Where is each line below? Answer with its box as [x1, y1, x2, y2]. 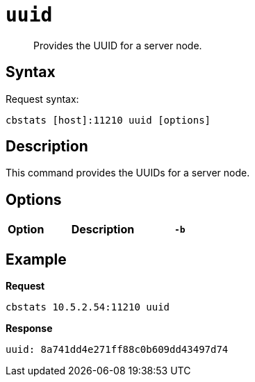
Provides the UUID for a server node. [33, 39, 202, 51]
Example [6, 250, 67, 268]
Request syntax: [6, 92, 79, 105]
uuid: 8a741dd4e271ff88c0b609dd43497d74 [6, 344, 229, 356]
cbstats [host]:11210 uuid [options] [6, 114, 211, 126]
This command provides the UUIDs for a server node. [6, 167, 250, 179]
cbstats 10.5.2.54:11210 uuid [6, 301, 170, 313]
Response [6, 322, 53, 335]
